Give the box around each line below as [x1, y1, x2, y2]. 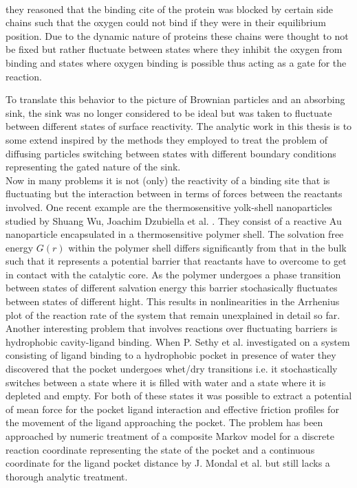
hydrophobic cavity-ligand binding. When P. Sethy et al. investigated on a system [6, 334, 350, 348]
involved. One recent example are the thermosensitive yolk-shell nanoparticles [6, 199, 332, 214]
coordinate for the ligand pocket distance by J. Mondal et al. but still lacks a [6, 456, 330, 470]
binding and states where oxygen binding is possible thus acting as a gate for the [6, 55, 347, 69]
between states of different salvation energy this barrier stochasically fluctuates [6, 280, 338, 295]
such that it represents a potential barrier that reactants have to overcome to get [6, 254, 347, 268]
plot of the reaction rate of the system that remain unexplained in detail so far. [6, 307, 340, 322]
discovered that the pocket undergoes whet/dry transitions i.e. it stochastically [6, 362, 338, 376]
